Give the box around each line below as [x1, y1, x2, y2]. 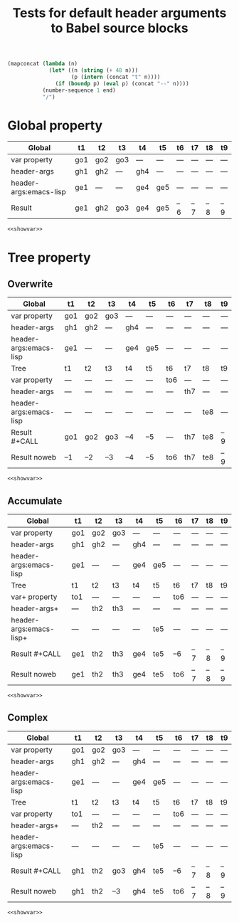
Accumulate [7, 494, 63, 507]
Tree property [7, 250, 91, 266]
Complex [7, 711, 48, 724]
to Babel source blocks [51, 20, 188, 36]
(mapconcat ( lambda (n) [7, 60, 78, 68]
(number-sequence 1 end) [42, 87, 116, 94]
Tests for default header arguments [12, 5, 227, 21]
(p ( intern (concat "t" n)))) [70, 73, 161, 80]
